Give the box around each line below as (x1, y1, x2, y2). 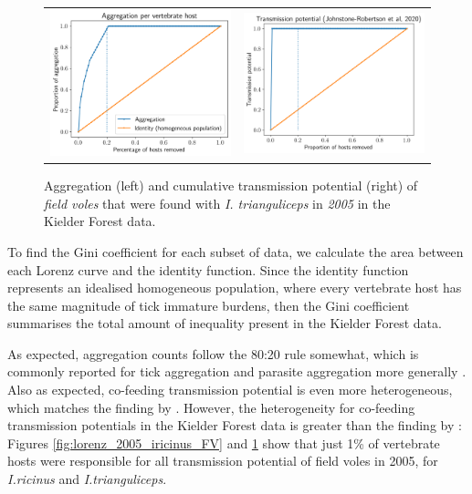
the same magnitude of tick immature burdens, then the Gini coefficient (7, 295, 410, 314)
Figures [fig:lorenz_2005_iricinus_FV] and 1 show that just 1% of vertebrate (7, 433, 440, 452)
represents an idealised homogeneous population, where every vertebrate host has (7, 278, 462, 297)
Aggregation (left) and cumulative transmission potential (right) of (44, 176, 418, 195)
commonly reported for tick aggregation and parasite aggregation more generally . (7, 362, 467, 381)
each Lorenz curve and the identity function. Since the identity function (7, 260, 409, 279)
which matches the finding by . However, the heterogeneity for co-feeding (7, 397, 415, 417)
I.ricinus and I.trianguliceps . (7, 469, 167, 489)
